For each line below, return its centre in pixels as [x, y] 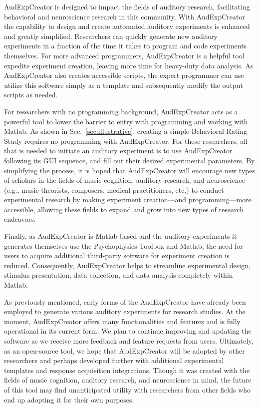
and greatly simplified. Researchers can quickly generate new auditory [111, 36]
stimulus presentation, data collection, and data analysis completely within [119, 275]
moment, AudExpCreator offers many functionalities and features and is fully [122, 321]
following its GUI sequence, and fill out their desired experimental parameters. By [129, 160]
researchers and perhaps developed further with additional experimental [114, 360]
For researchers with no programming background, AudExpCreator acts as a [121, 111]
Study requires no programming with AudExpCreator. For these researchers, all [126, 141]
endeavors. [20, 219]
